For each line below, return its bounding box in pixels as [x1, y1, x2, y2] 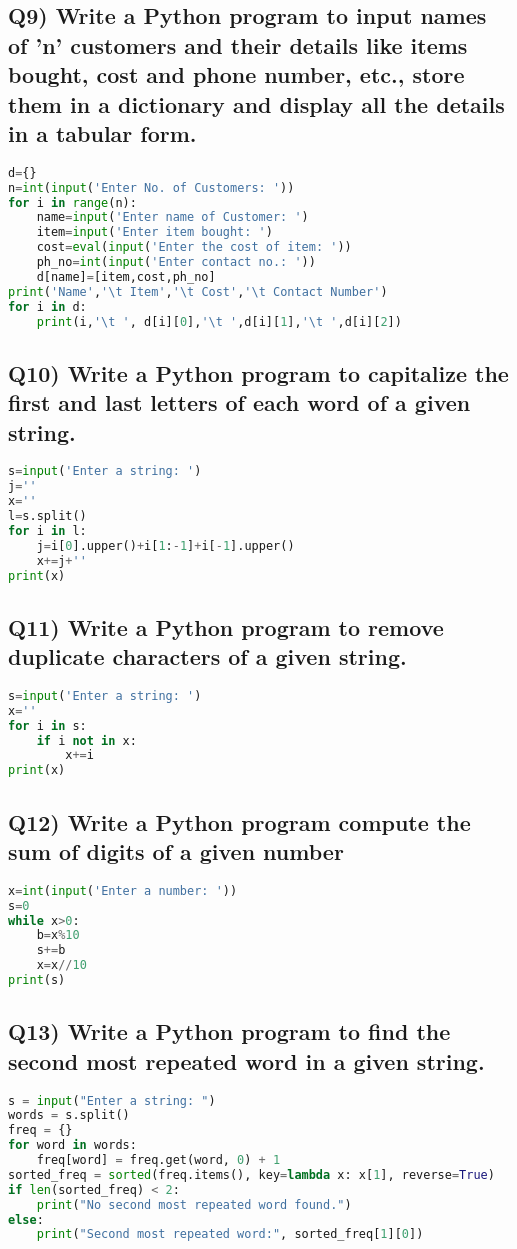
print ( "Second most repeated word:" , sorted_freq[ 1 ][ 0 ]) [36, 1227, 424, 1242]
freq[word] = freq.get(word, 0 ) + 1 [36, 1153, 281, 1168]
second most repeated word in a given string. [8, 1045, 485, 1076]
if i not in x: [36, 733, 137, 748]
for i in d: [8, 299, 87, 314]
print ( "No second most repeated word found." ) [36, 1197, 352, 1212]
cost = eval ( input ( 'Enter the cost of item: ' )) [36, 240, 352, 255]
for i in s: [8, 718, 87, 733]
